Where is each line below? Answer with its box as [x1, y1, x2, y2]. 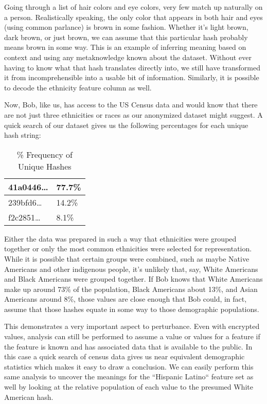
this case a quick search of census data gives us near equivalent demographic [4, 351, 245, 362]
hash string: [4, 130, 41, 140]
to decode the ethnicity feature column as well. [4, 82, 152, 93]
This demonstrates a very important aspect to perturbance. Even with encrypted [4, 321, 260, 332]
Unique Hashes [17, 160, 72, 172]
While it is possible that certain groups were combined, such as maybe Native [4, 253, 250, 264]
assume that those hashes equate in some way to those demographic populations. [4, 303, 259, 314]
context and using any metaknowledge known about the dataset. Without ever [4, 51, 252, 62]
